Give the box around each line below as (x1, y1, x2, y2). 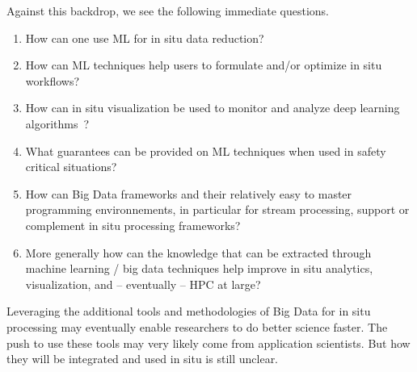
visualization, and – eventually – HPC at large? (25, 275, 261, 292)
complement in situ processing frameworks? (25, 216, 241, 233)
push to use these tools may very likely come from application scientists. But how (6, 334, 411, 351)
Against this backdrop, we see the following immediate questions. (6, 2, 330, 19)
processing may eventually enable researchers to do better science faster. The (6, 318, 388, 335)
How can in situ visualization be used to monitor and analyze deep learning (25, 99, 400, 116)
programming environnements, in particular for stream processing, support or (25, 201, 410, 218)
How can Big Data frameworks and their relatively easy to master (25, 185, 352, 202)
